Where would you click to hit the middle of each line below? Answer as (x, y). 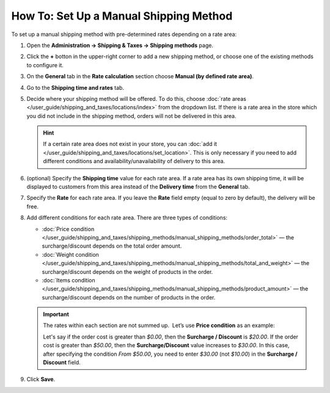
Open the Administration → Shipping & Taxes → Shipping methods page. (120, 45)
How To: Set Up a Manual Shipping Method (122, 16)
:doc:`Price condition (68, 229)
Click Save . (41, 380)
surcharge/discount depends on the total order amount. (112, 246)
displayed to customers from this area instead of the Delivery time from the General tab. (138, 187)
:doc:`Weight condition (70, 254)
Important (56, 314)
